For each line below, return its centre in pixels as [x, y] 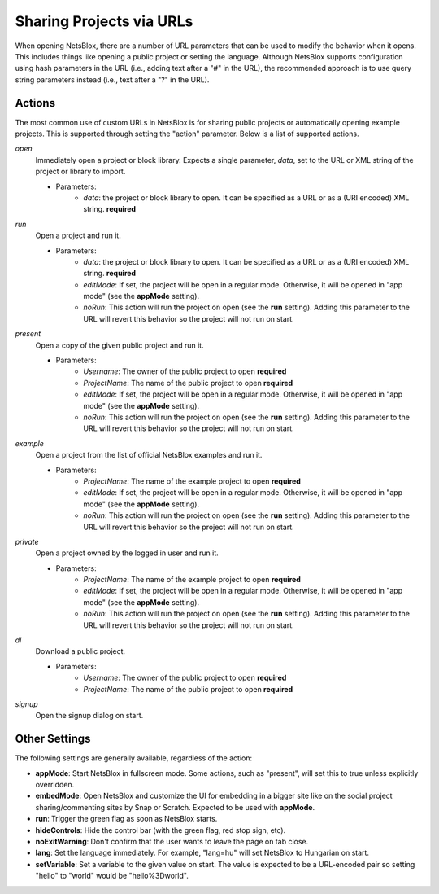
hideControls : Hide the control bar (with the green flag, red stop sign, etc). [161, 830]
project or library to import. [80, 172]
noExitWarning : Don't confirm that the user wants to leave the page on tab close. [172, 842]
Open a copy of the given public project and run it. [120, 345]
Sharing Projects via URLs [104, 21]
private [27, 541]
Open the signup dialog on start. [89, 716]
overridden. [55, 785]
